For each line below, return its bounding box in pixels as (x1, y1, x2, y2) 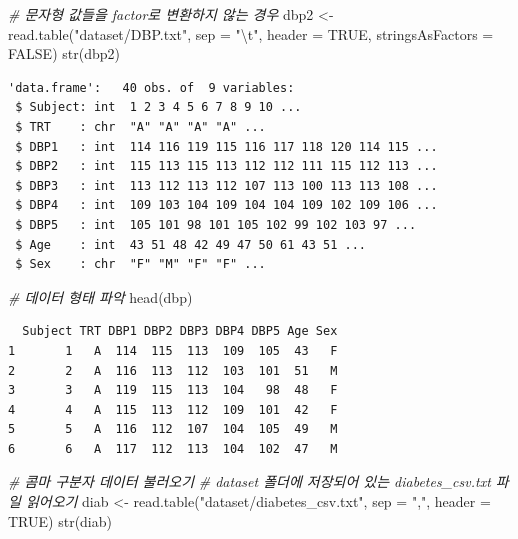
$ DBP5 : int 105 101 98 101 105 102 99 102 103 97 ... (15, 217, 417, 232)
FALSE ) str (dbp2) (8, 43, 120, 64)
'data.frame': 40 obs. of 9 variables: (8, 80, 295, 95)
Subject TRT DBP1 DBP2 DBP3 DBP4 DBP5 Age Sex (22, 324, 338, 339)
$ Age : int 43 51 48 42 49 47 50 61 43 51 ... (15, 237, 366, 252)
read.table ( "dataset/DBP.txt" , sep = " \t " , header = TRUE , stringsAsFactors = (8, 23, 494, 44)
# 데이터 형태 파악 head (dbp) (8, 286, 193, 307)
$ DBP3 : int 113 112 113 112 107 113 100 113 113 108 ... (15, 178, 438, 193)
